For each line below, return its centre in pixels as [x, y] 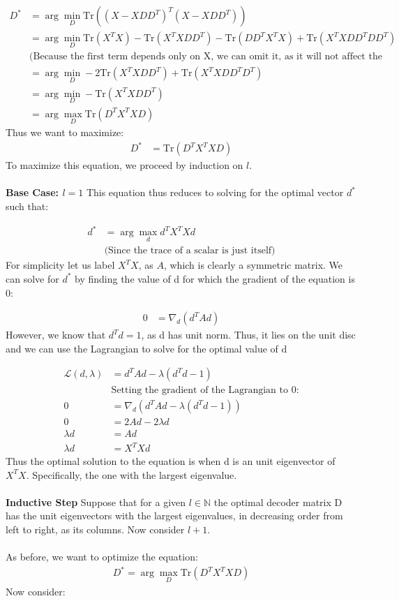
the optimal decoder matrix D [278, 502]
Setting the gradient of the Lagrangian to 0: [205, 391]
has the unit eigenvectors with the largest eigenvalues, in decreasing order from [174, 515]
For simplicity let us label [60, 265]
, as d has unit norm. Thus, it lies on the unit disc [248, 335]
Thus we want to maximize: [65, 132]
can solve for [32, 278]
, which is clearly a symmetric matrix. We [253, 265]
